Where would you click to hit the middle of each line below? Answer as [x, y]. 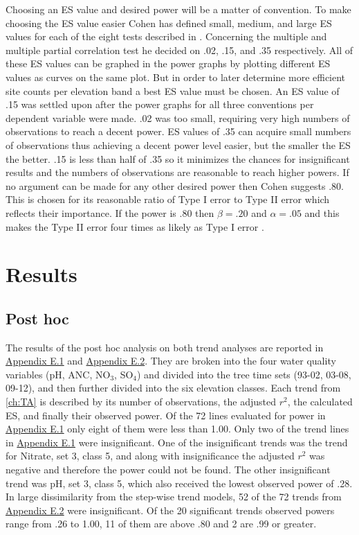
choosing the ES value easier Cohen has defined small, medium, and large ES [169, 23]
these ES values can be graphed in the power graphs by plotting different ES [168, 63]
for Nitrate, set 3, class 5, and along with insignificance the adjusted [150, 456]
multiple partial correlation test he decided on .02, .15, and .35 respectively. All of [179, 50]
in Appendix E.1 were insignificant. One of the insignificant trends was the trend [177, 442]
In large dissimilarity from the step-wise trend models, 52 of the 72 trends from [174, 497]
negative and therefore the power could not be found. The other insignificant [168, 470]
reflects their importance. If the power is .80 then [110, 212]
